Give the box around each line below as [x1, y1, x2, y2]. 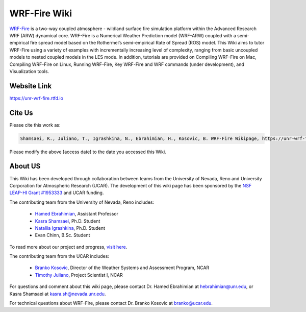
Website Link [9, 82, 52, 90]
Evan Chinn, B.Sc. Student [35, 232, 90, 238]
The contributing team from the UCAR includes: [9, 253, 110, 259]
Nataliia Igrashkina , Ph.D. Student [35, 225, 106, 231]
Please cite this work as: [9, 122, 61, 128]
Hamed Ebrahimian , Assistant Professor [35, 211, 119, 217]
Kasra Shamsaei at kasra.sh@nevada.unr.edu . [9, 291, 106, 297]
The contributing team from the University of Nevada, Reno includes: [9, 199, 155, 205]
